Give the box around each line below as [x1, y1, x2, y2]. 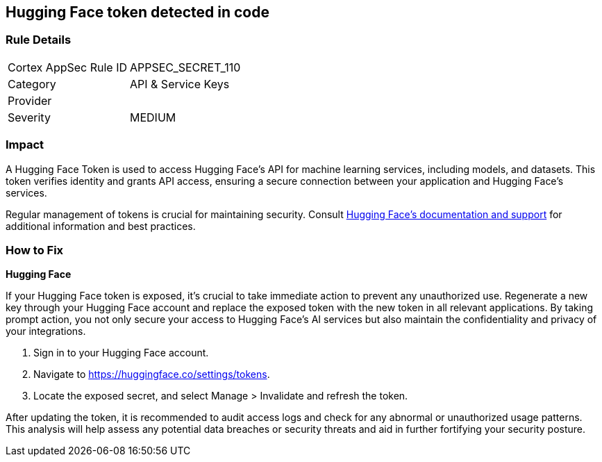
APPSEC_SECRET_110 [130, 60, 241, 74]
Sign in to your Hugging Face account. [33, 347, 209, 359]
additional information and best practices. [6, 220, 196, 232]
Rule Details [6, 33, 72, 47]
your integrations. [6, 325, 86, 338]
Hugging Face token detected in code [6, 3, 269, 21]
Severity [8, 110, 51, 124]
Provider [8, 93, 52, 108]
